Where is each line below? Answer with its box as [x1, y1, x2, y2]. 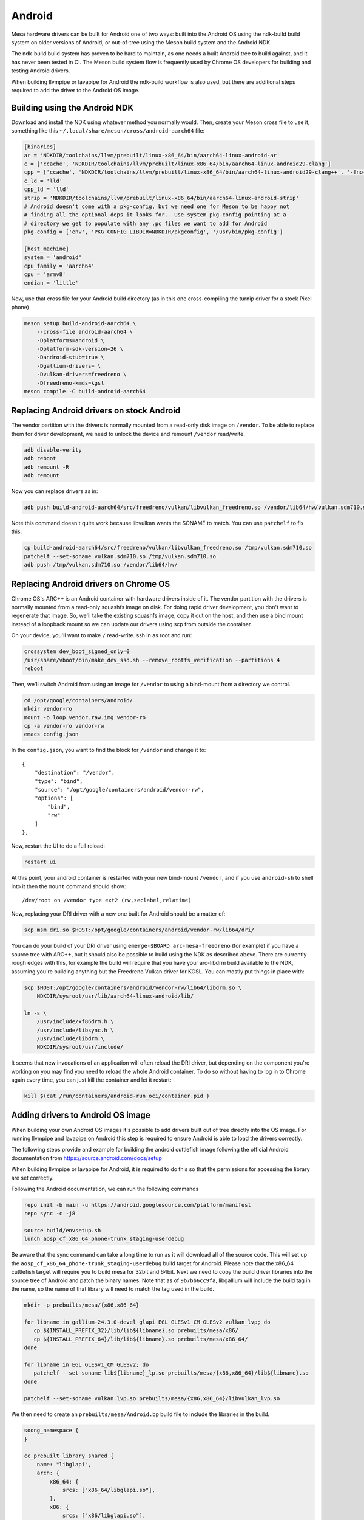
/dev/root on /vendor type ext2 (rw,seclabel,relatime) [22, 897, 192, 904]
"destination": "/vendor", [34, 769, 115, 776]
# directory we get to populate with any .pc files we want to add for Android [24, 219, 268, 227]
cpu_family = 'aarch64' [24, 262, 95, 269]
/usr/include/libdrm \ [36, 1035, 104, 1042]
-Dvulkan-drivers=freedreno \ [36, 371, 127, 378]
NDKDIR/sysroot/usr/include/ [36, 1043, 124, 1051]
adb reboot [24, 455, 56, 462]
